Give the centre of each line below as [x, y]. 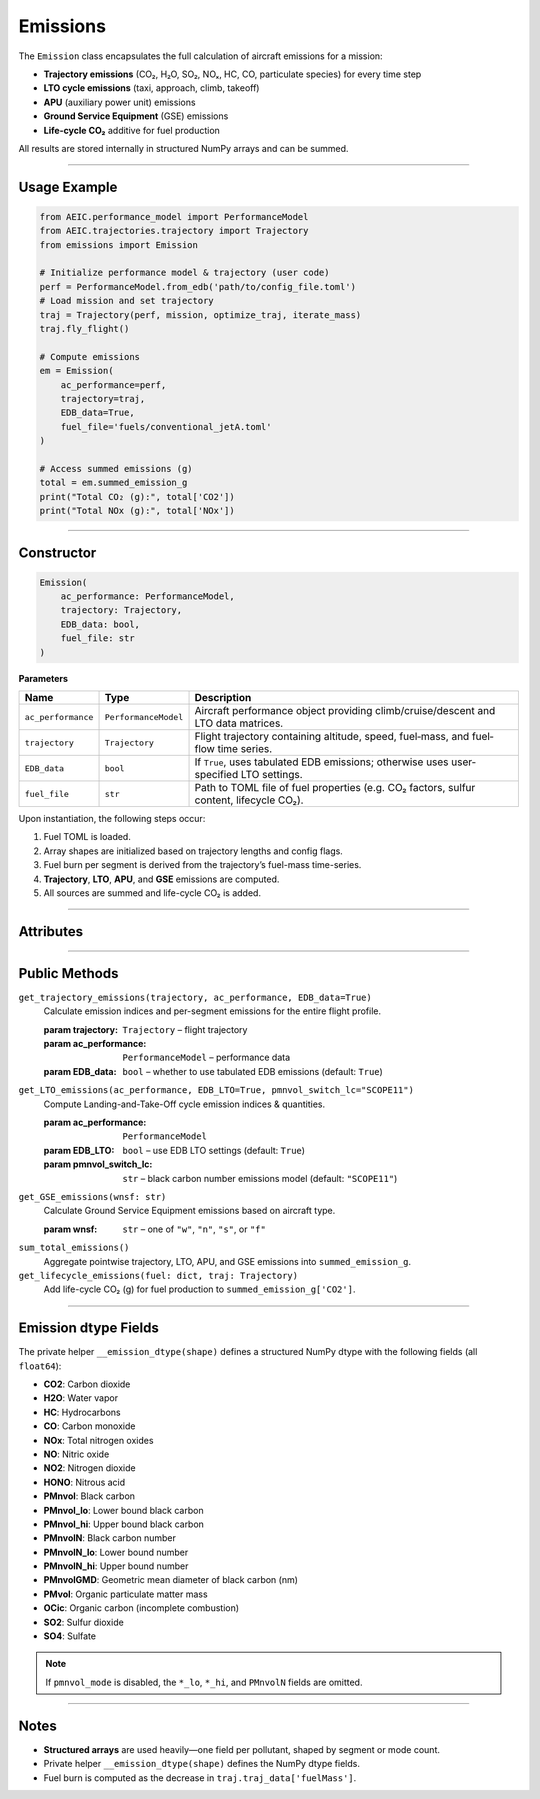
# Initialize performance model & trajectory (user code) [184, 273]
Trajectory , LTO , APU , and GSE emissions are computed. [161, 879]
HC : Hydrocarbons [82, 1412]
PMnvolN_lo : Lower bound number [116, 1552]
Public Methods [68, 973]
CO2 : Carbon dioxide [87, 1384]
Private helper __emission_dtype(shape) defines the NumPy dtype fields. [201, 1764]
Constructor [57, 552]
